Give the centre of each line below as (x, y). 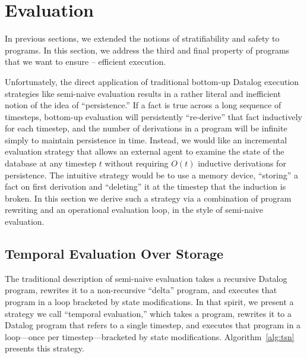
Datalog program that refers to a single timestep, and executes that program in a (153, 325)
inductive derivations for (242, 163)
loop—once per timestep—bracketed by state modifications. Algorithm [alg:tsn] (150, 336)
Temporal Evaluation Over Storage (114, 254)
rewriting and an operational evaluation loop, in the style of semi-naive (134, 210)
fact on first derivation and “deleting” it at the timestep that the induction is (145, 186)
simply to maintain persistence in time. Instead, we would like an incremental (146, 139)
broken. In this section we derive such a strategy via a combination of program (148, 198)
